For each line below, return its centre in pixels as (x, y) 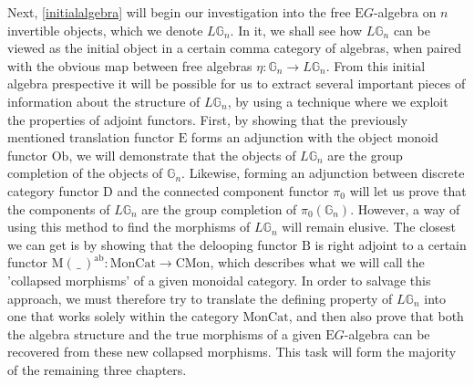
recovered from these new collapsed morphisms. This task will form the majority (232, 352)
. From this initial (376, 65)
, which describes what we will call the (317, 262)
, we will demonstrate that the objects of (182, 155)
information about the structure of (104, 101)
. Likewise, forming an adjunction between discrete (323, 173)
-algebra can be (387, 333)
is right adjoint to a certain (391, 244)
